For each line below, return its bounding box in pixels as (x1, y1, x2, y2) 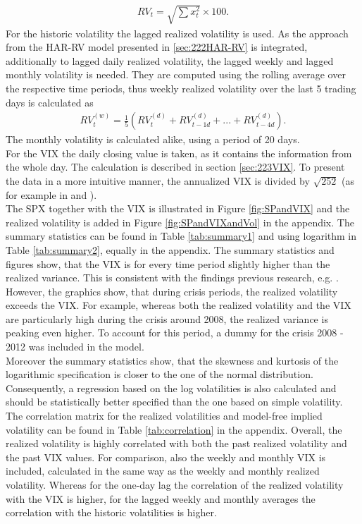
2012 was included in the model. (6, 339, 144, 354)
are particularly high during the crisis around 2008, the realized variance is (6, 311, 328, 326)
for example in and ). (6, 187, 97, 202)
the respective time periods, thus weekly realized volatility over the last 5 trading (6, 80, 356, 95)
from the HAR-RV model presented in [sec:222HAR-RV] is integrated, (6, 39, 308, 54)
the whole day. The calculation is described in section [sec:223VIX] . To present (6, 159, 345, 174)
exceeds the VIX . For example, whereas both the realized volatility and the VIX (6, 298, 351, 312)
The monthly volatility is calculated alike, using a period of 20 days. (6, 132, 300, 147)
